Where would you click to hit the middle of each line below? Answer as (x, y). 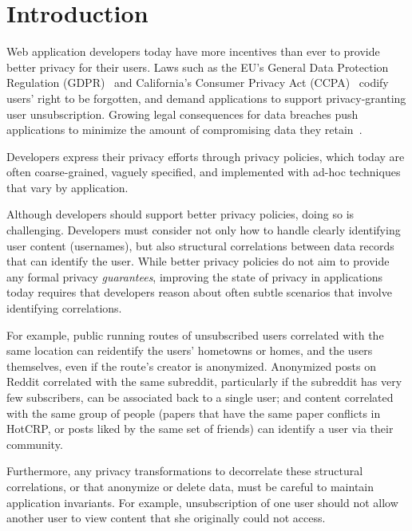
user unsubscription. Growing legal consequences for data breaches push (182, 114)
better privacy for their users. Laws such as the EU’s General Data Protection (198, 67)
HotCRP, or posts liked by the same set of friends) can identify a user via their (200, 429)
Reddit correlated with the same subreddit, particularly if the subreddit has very (204, 382)
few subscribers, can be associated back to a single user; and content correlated (200, 397)
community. (35, 444)
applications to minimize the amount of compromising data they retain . (184, 130)
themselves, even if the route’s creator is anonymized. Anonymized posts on (191, 366)
